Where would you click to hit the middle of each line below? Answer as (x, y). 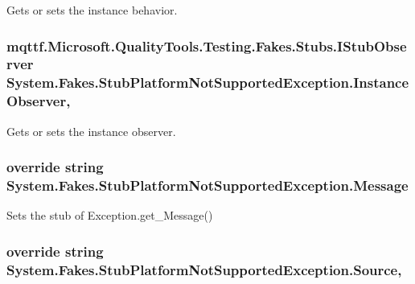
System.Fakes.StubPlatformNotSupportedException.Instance (208, 82)
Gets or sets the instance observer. (91, 131)
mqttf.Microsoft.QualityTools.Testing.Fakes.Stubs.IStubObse (207, 45)
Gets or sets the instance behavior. (92, 10)
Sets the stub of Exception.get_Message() (110, 215)
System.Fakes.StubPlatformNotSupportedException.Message (207, 185)
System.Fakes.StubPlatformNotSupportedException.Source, (204, 269)
